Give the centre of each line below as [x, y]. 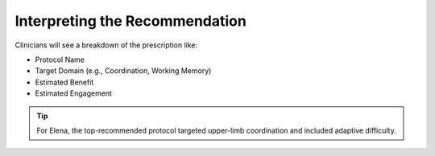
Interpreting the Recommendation [131, 21]
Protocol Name [60, 60]
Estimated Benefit [64, 82]
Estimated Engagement [74, 93]
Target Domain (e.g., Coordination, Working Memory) [123, 71]
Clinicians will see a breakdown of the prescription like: [106, 45]
